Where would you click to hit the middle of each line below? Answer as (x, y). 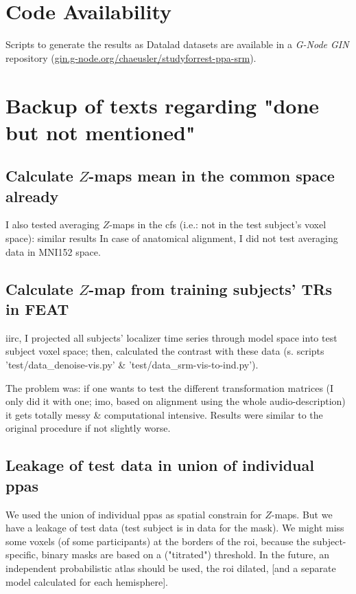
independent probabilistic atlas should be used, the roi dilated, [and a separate (171, 568)
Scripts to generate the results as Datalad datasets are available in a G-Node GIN (177, 44)
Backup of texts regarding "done (163, 105)
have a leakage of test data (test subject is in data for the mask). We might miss (175, 528)
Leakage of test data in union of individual (160, 465)
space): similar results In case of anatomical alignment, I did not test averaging (172, 238)
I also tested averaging (53, 224)
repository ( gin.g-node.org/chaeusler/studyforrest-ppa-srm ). (131, 57)
